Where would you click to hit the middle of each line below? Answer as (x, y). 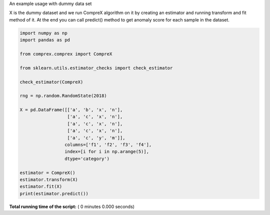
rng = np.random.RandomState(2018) (63, 96)
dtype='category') (87, 159)
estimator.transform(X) (49, 179)
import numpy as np (43, 33)
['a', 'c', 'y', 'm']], (96, 138)
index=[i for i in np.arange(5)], (107, 152)
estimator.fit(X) (41, 187)
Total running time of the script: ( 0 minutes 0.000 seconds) (72, 207)
